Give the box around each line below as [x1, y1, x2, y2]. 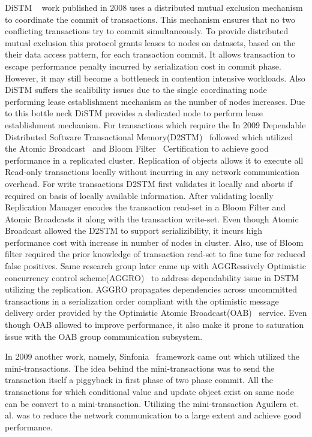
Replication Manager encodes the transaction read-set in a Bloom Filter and [5, 201, 286, 213]
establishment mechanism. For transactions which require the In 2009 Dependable [5, 118, 306, 131]
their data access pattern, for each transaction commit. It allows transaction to [5, 48, 295, 61]
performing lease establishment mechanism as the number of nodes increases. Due [5, 95, 305, 107]
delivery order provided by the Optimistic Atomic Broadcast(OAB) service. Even [5, 306, 307, 319]
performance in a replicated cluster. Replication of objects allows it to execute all [5, 153, 304, 166]
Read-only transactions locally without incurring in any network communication [5, 165, 299, 178]
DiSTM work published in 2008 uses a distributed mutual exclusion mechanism [5, 1, 303, 13]
